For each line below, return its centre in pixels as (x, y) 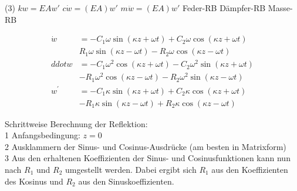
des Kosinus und (34, 181)
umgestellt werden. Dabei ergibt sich (131, 169)
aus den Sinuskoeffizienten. (126, 181)
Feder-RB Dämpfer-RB (224, 8)
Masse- (280, 8)
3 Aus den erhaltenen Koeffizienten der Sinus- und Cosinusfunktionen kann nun (148, 158)
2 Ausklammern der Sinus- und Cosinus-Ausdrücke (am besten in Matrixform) (146, 146)
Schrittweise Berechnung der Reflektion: (76, 123)
